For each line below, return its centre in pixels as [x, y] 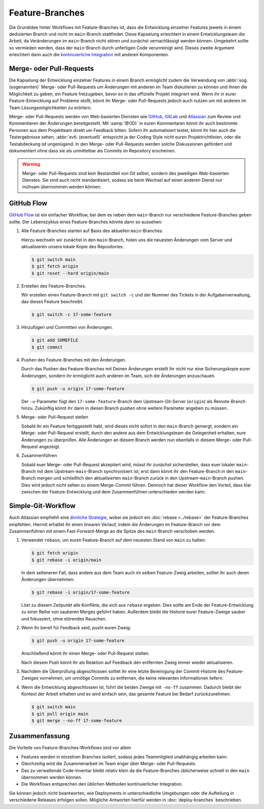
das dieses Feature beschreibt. [52, 302]
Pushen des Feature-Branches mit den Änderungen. [74, 360]
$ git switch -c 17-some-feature [72, 315]
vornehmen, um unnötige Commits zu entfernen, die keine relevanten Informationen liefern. [131, 678]
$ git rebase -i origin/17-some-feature [80, 593]
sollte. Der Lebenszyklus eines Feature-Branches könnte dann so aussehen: [86, 222]
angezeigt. [50, 447]
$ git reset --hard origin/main [70, 273]
